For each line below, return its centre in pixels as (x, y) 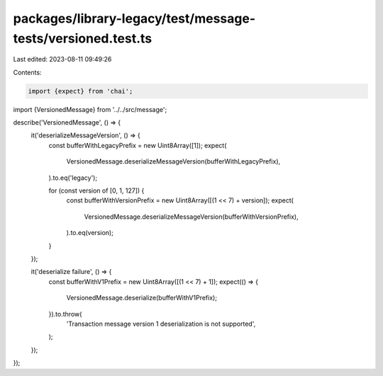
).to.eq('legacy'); (73, 178)
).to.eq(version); (90, 233)
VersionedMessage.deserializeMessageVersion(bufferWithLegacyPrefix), (173, 161)
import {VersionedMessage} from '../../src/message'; (90, 109)
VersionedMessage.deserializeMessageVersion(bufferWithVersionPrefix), (191, 217)
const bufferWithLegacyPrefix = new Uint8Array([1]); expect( (138, 145)
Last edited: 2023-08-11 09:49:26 (62, 59)
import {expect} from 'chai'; (81, 91)
